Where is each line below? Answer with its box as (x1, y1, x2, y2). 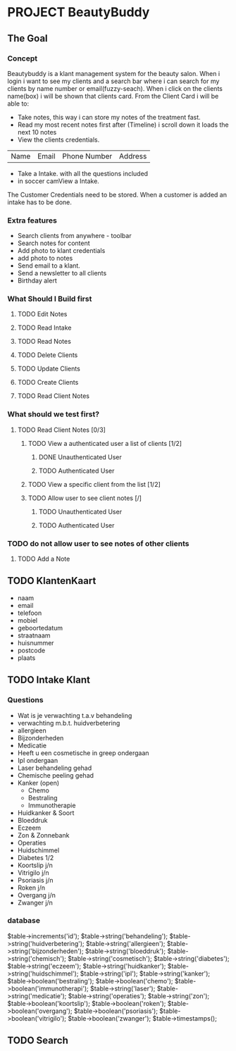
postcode (17, 646, 46, 654)
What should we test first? (7, 409, 100, 419)
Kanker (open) (17, 778, 60, 787)
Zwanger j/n (17, 898, 53, 907)
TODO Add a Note (17, 554, 70, 564)
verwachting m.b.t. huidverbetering (17, 719, 120, 727)
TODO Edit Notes (17, 310, 68, 318)
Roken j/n (17, 883, 46, 892)
